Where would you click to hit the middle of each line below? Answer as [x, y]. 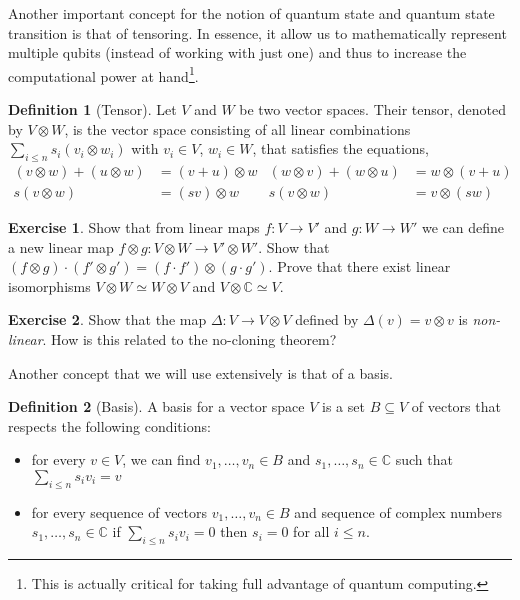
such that [424, 459]
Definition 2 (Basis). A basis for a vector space [156, 406]
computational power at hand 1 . [103, 74]
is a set [343, 406]
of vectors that [456, 406]
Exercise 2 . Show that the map [107, 319]
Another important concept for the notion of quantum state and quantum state [251, 13]
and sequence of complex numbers [398, 511]
